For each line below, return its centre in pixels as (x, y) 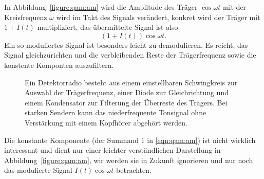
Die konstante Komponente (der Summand (72, 140)
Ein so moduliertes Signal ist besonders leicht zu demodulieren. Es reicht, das (126, 44)
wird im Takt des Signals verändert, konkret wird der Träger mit (158, 17)
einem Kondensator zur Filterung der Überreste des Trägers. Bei (126, 102)
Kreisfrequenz (26, 17)
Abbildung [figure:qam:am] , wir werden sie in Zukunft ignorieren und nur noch (129, 160)
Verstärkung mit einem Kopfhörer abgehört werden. (106, 122)
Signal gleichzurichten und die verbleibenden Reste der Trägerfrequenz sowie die (130, 55)
